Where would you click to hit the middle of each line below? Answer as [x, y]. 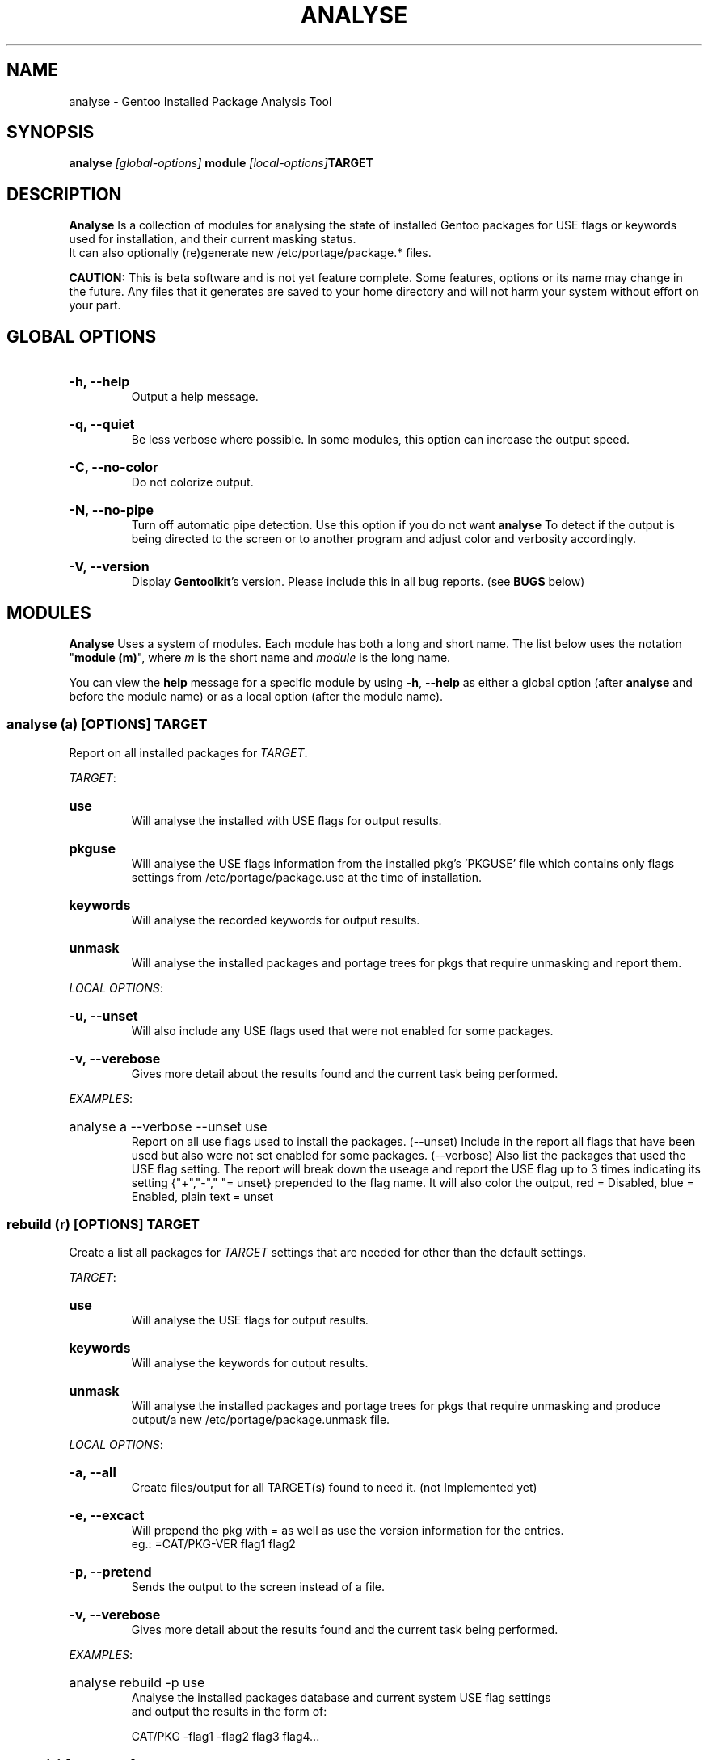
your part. [95, 305]
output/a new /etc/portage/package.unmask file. [261, 1420]
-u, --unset [103, 1015]
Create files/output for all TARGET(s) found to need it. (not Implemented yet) [334, 1488]
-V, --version [109, 567]
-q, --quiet [102, 425]
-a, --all [93, 1473]
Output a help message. [195, 397]
